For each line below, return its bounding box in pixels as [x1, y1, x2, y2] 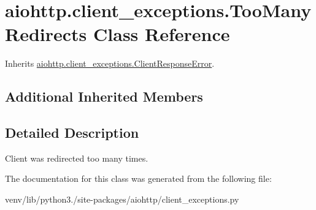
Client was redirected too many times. [5, 151, 148, 164]
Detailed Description [5, 123, 139, 142]
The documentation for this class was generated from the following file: [5, 172, 272, 185]
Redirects [5, 21, 87, 47]
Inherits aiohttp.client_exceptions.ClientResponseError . [5, 57, 215, 70]
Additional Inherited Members [5, 87, 203, 106]
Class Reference [93, 21, 230, 47]
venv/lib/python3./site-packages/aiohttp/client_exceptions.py [5, 193, 239, 206]
